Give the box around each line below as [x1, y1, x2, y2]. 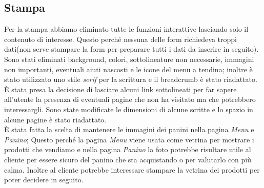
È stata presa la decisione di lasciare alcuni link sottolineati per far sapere [4, 83, 237, 94]
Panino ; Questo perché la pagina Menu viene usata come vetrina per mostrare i [4, 134, 254, 144]
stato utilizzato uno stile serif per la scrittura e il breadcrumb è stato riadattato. [4, 74, 257, 85]
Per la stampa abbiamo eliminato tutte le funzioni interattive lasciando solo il [4, 24, 249, 34]
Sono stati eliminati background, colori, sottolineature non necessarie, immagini [4, 53, 254, 64]
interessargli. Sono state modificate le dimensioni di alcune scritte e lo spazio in [4, 103, 253, 114]
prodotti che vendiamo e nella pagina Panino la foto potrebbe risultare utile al [4, 144, 251, 155]
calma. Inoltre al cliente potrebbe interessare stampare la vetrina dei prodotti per [4, 164, 260, 175]
